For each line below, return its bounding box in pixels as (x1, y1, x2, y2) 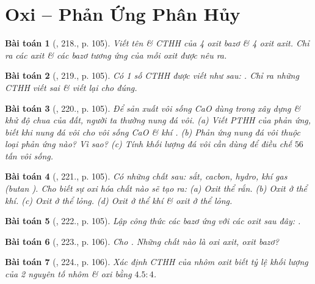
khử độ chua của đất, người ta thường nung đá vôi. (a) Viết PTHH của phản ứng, (5, 114, 311, 126)
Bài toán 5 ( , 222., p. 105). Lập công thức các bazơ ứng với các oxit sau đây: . (5, 214, 301, 227)
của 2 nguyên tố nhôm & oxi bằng (5, 268, 132, 280)
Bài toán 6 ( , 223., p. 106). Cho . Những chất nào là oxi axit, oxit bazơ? (5, 235, 279, 247)
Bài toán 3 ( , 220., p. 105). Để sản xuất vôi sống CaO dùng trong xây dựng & (5, 101, 301, 114)
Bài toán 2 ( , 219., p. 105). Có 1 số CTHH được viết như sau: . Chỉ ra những (5, 69, 299, 82)
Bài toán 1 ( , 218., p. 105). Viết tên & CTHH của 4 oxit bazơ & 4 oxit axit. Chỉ (5, 37, 310, 49)
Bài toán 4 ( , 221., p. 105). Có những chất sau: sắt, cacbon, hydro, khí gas (5, 170, 288, 183)
